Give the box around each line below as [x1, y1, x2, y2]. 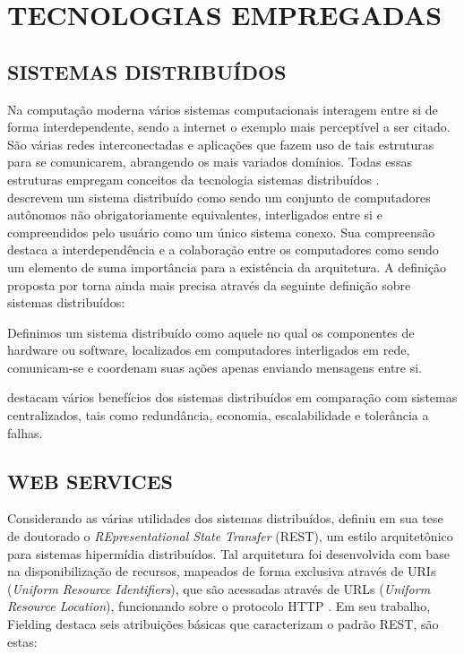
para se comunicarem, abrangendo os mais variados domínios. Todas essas [7, 152, 412, 171]
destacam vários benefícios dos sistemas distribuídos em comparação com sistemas [7, 388, 458, 407]
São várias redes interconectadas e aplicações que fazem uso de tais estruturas [7, 134, 434, 153]
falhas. [7, 423, 43, 442]
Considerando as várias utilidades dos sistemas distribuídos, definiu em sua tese [7, 509, 443, 528]
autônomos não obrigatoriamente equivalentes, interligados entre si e [7, 205, 382, 224]
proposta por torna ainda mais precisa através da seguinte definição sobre [7, 275, 411, 294]
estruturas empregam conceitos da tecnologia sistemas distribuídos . [7, 169, 380, 188]
